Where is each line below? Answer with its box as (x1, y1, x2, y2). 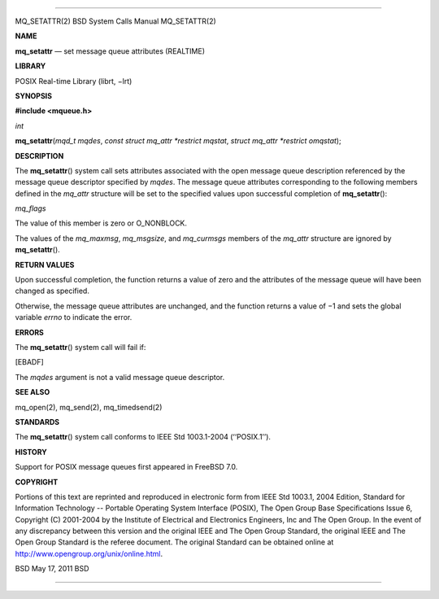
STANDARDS (15, 417, 60, 426)
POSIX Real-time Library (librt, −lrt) (15, 76, 133, 85)
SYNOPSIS (15, 90, 53, 101)
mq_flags (15, 203, 46, 213)
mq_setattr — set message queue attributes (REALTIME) (15, 46, 205, 56)
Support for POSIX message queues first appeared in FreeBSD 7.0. (15, 462, 238, 472)
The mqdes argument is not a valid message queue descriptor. (15, 372, 225, 382)
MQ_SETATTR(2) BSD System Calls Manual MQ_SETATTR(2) (15, 16, 217, 26)
